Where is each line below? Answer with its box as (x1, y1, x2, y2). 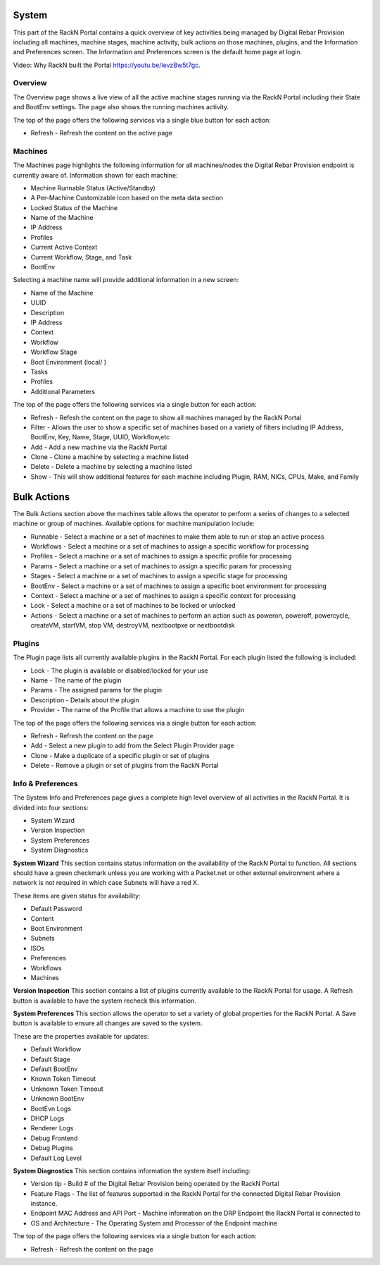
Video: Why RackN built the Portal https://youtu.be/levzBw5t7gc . (13, 61, 201, 69)
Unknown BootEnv (30, 1094, 84, 1103)
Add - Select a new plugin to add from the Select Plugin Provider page (30, 741, 235, 750)
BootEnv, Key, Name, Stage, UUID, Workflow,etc (30, 433, 170, 441)
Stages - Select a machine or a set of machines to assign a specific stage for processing (30, 572, 288, 580)
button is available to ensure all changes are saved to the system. (13, 1019, 203, 1027)
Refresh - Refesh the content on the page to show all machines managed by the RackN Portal (30, 413, 302, 422)
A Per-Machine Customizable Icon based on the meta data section (30, 194, 223, 202)
